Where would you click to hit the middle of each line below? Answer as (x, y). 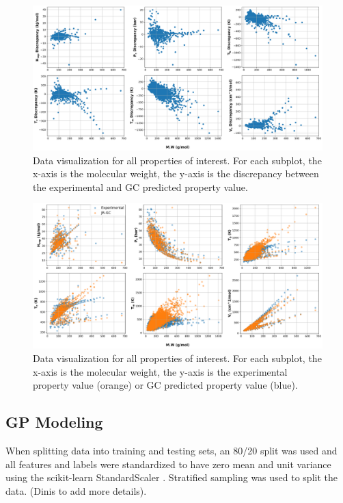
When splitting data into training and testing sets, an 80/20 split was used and (171, 450)
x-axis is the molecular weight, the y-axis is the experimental (160, 371)
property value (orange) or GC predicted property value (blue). (165, 385)
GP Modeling (54, 422)
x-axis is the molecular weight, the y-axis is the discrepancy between (176, 173)
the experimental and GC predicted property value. (140, 186)
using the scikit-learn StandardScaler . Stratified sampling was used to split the (171, 477)
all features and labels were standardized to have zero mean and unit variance (168, 464)
